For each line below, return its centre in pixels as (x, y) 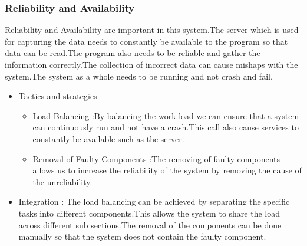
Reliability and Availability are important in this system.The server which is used (152, 30)
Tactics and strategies (58, 96)
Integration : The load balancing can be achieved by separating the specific (154, 201)
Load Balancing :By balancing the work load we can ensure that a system (166, 115)
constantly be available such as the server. (108, 138)
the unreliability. (62, 181)
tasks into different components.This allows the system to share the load (149, 213)
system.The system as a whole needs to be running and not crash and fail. (139, 76)
